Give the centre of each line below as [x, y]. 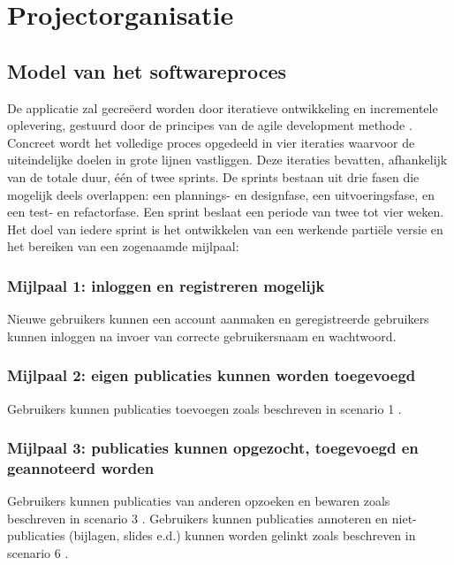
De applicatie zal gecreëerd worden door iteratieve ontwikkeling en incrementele [223, 107]
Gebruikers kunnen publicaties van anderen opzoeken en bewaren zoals [199, 501]
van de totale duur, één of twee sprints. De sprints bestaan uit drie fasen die [213, 176]
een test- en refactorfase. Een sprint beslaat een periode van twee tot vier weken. [226, 212]
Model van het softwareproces [147, 70]
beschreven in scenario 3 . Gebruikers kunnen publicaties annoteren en [198, 518]
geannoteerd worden [81, 467]
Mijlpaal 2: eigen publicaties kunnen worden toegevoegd [212, 375]
